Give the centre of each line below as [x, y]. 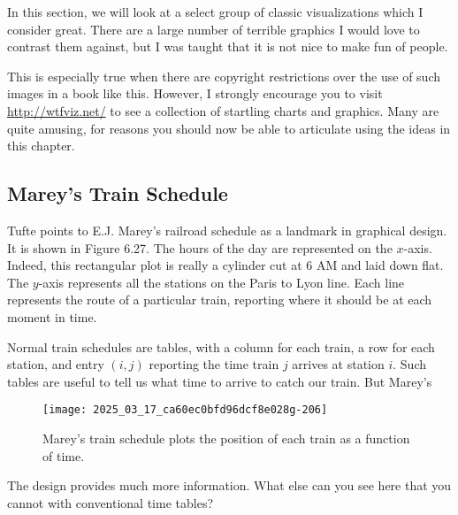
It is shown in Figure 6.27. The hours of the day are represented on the [200, 247]
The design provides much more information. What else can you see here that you [229, 485]
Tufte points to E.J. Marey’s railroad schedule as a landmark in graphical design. [227, 230]
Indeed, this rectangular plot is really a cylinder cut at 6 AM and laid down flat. [225, 265]
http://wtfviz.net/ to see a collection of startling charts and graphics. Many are [223, 110]
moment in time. [52, 316]
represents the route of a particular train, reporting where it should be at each [220, 300]
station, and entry [56, 364]
